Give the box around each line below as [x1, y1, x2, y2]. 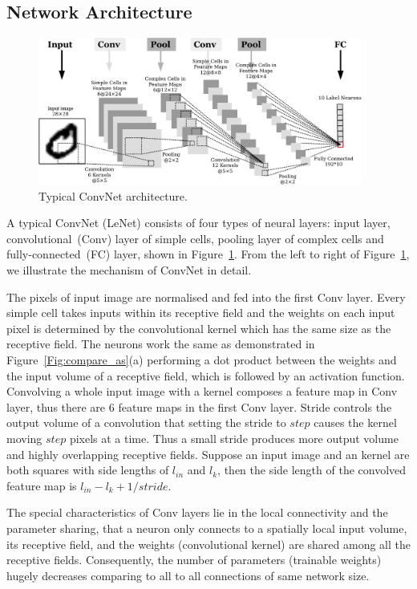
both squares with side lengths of [6, 461, 169, 478]
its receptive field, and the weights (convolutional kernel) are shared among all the [6, 535, 411, 552]
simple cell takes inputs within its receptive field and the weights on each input [6, 304, 395, 321]
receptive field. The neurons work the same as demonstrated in [6, 335, 315, 352]
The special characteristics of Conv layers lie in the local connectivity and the [6, 504, 388, 521]
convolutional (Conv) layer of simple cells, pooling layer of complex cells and [6, 230, 384, 246]
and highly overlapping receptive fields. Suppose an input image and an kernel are [6, 445, 410, 462]
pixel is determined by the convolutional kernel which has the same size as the [6, 319, 391, 336]
